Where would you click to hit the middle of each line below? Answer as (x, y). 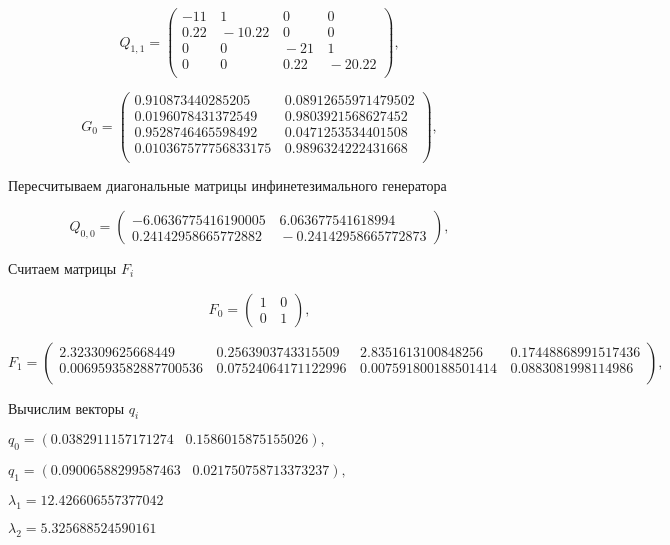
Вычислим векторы (66, 407)
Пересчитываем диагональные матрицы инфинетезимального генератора (227, 185)
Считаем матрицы (62, 268)
